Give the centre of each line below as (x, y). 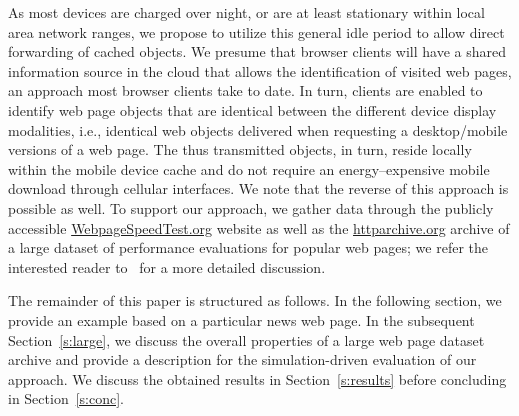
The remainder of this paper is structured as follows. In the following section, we (255, 300)
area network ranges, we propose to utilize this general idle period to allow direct (256, 31)
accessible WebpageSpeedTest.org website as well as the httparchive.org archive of (259, 227)
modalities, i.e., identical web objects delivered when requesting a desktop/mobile (258, 129)
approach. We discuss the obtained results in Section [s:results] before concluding (257, 378)
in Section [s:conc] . (66, 398)
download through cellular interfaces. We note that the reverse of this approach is (258, 188)
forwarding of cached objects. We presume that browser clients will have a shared (257, 51)
